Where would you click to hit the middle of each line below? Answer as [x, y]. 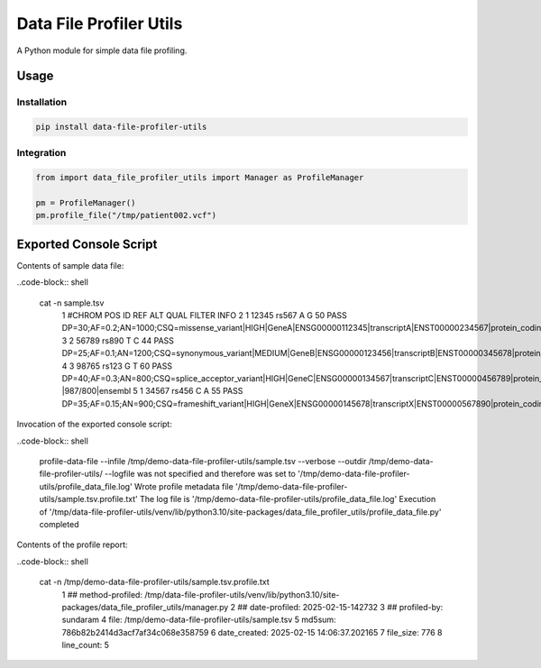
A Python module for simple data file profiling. [102, 50]
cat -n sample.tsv [72, 303]
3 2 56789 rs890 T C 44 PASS [118, 340]
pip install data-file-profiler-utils [121, 127]
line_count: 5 [86, 645]
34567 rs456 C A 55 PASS [194, 391]
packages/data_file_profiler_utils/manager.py [145, 607]
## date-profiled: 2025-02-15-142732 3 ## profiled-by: [340, 607]
